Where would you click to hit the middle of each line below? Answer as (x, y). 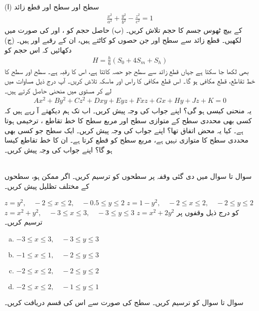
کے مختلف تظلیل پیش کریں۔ (47, 186)
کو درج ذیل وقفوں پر (208, 212)
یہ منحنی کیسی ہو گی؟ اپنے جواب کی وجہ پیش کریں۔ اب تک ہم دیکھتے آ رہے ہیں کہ (128, 111)
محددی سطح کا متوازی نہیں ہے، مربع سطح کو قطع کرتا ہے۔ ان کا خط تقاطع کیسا (127, 140)
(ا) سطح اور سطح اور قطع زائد (52, 6)
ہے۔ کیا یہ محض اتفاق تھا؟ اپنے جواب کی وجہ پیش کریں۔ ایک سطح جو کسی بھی (124, 130)
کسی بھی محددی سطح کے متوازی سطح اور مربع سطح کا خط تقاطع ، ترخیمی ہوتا (128, 120)
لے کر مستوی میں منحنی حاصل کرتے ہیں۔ (58, 90)
